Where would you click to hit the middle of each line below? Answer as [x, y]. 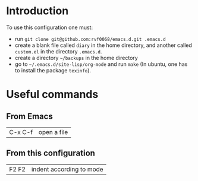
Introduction [37, 11]
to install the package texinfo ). [53, 70]
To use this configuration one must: [50, 27]
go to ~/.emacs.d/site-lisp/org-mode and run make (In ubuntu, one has [101, 64]
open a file [53, 132]
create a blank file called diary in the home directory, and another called [103, 45]
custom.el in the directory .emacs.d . [58, 51]
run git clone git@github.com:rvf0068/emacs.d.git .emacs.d [90, 39]
